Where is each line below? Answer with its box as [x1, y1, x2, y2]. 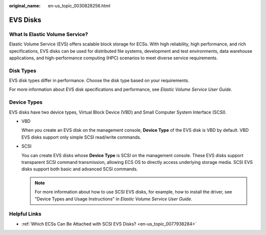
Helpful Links [9, 210, 42, 217]
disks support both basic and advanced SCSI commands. [21, 166, 138, 172]
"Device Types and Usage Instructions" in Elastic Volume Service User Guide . [34, 196, 193, 202]
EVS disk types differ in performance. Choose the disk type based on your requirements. [9, 78, 190, 83]
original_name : [9, 3, 41, 8]
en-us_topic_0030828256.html [48, 3, 111, 8]
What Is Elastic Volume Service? [9, 31, 88, 38]
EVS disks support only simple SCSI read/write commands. [21, 134, 141, 140]
